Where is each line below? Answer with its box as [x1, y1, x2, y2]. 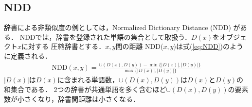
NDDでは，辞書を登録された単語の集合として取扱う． [19, 31, 192, 42]
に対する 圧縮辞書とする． [21, 41, 106, 51]
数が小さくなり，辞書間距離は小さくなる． [4, 93, 140, 104]
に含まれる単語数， [57, 75, 119, 85]
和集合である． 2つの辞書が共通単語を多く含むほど [4, 84, 166, 94]
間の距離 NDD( [115, 41, 163, 51]
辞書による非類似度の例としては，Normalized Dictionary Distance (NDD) [4, 22, 231, 32]
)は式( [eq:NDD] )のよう [173, 41, 244, 51]
